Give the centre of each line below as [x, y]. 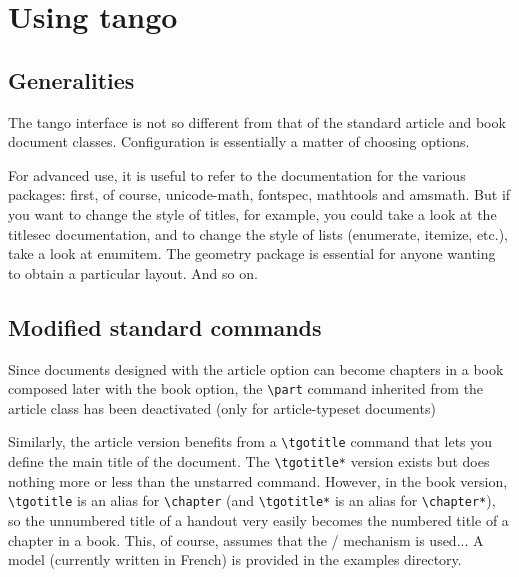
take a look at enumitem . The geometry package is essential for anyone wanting [252, 253]
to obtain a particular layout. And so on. [133, 272]
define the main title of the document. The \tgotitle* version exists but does [249, 461]
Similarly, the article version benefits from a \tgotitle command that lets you [250, 441]
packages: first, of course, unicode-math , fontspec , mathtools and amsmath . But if [259, 194]
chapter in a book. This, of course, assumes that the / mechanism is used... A [246, 539]
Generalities [71, 79]
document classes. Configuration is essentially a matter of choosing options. [239, 141]
